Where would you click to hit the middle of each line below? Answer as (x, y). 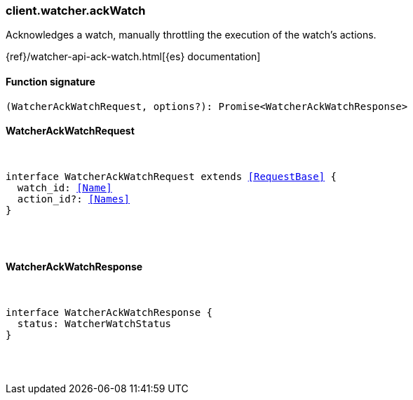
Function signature (50, 81)
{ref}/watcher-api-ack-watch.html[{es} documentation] (133, 57)
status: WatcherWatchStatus (94, 324)
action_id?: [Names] (74, 199)
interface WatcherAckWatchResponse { (109, 313)
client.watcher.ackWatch (76, 11)
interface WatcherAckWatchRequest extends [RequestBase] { (171, 176)
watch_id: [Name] (65, 187)
